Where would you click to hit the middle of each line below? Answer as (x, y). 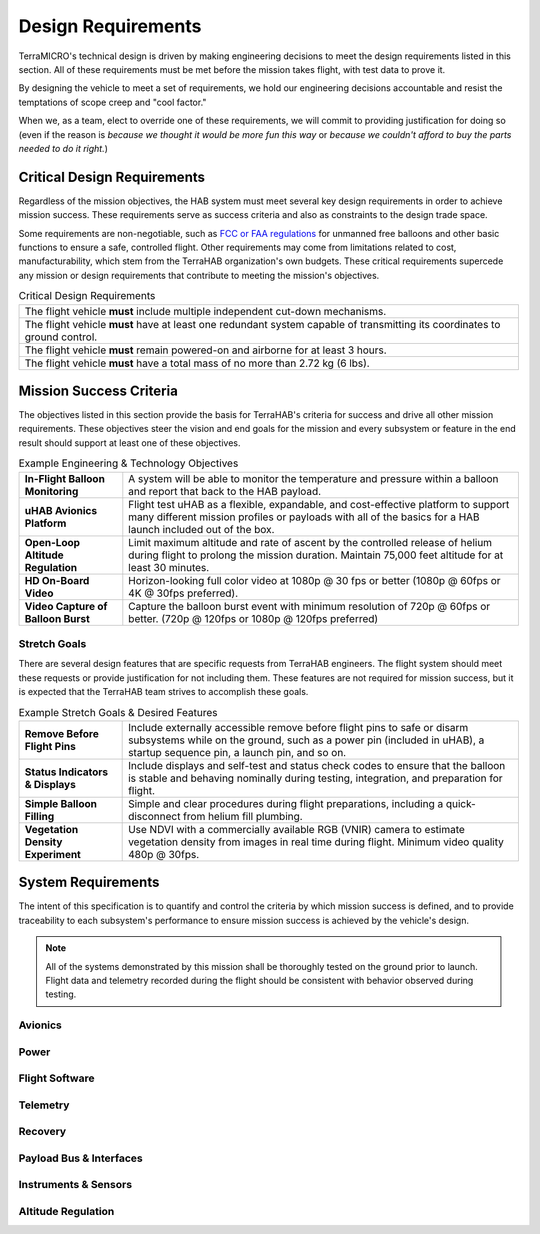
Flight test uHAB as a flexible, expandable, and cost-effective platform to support (319, 504)
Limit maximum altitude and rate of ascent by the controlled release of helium (310, 542)
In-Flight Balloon (64, 478)
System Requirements (89, 882)
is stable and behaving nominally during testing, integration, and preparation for (316, 778)
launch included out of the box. (201, 529)
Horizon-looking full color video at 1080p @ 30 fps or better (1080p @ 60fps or (314, 580)
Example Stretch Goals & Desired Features (118, 712)
